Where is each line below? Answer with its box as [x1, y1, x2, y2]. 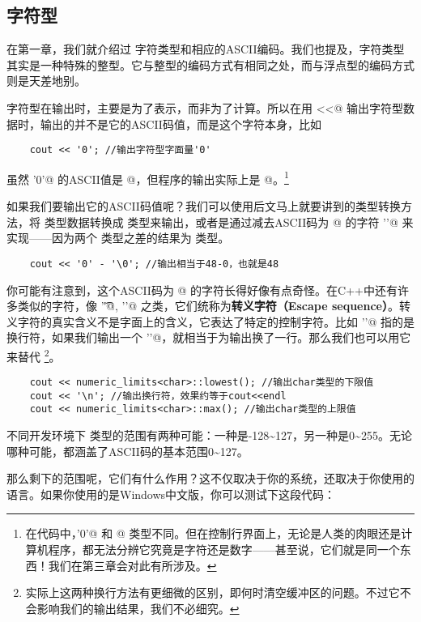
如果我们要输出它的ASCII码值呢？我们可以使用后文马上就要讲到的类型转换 [6, 198, 401, 215]
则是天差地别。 [6, 72, 86, 89]
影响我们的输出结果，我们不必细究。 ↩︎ [36, 599, 240, 616]
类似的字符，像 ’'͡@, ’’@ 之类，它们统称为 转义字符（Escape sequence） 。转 [17, 297, 410, 314]
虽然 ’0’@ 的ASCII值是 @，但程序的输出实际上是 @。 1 [6, 168, 289, 187]
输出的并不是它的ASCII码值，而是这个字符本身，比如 [40, 115, 321, 132]
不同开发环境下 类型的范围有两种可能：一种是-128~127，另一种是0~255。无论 [6, 427, 412, 444]
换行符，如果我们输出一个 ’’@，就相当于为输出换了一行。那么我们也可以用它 [6, 329, 411, 346]
